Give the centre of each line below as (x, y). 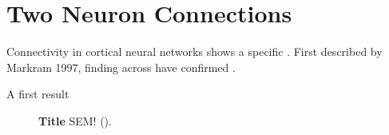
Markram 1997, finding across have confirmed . (121, 67)
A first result (38, 94)
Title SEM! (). (75, 120)
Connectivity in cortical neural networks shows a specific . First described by (194, 52)
